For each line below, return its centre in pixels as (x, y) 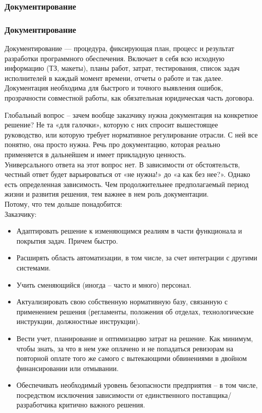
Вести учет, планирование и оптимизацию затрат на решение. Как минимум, (135, 338)
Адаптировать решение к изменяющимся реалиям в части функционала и (129, 231)
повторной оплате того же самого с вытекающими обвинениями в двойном (132, 358)
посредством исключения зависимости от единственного (103, 395)
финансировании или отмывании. (67, 368)
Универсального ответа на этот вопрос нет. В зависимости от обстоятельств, (122, 164)
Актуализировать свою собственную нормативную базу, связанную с (122, 302)
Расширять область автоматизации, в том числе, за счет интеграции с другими (137, 258)
